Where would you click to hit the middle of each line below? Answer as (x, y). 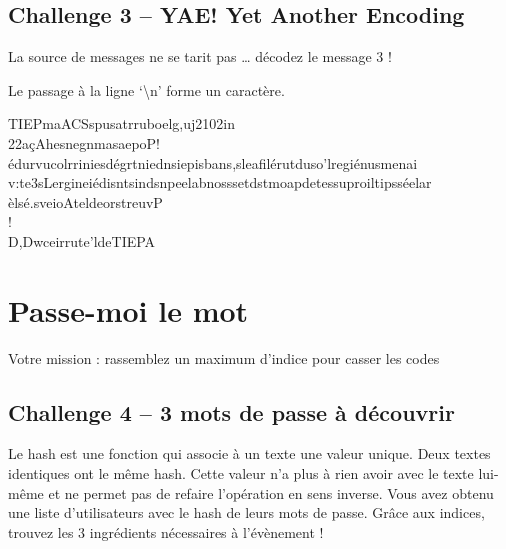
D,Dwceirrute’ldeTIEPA (82, 240)
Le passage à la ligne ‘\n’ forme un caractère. (146, 89)
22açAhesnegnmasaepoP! (84, 142)
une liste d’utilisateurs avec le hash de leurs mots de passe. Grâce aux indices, (246, 512)
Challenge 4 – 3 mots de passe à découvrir (231, 411)
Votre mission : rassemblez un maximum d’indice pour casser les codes (224, 357)
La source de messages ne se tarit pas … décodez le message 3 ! (200, 56)
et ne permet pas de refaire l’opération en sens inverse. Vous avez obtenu (271, 492)
